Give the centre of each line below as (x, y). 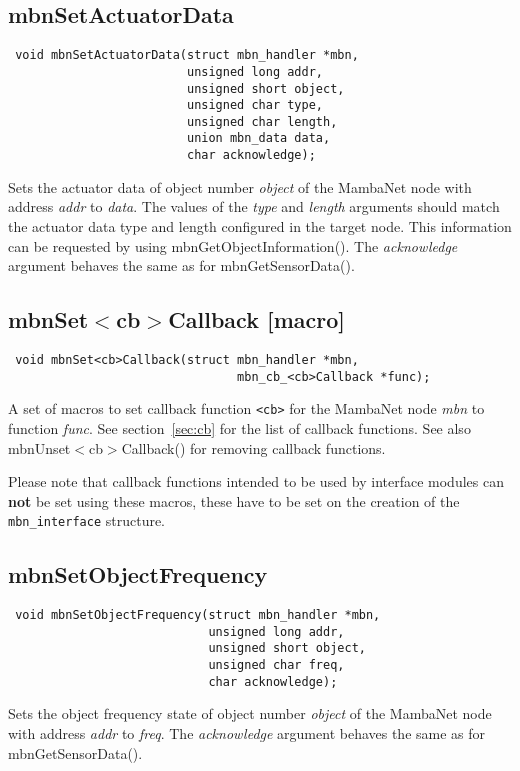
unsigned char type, (255, 105)
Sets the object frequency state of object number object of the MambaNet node (250, 713)
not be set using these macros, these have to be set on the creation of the (234, 500)
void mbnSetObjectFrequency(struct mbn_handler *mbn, (198, 615)
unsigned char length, (262, 121)
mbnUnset (39, 447)
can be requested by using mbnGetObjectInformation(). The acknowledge (233, 245)
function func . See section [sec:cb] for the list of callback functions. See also (239, 427)
